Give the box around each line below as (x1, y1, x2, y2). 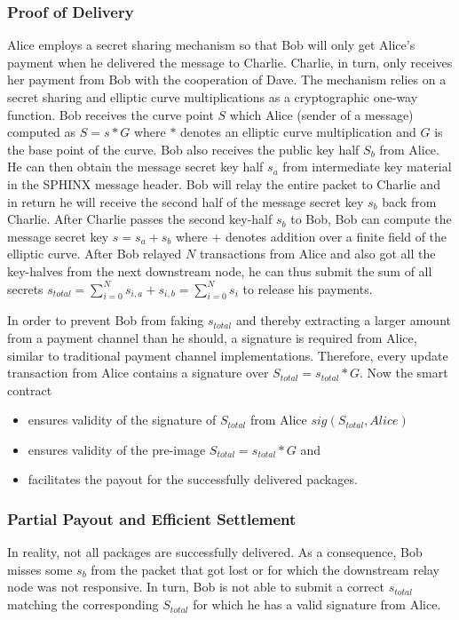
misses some (7, 560, 73, 578)
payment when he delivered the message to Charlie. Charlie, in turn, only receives (7, 52, 453, 71)
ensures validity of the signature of (28, 410, 217, 429)
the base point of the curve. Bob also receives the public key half (7, 139, 360, 158)
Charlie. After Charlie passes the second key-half (7, 210, 273, 228)
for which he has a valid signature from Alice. (193, 595, 441, 614)
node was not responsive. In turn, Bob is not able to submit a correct (7, 577, 384, 596)
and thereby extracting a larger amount (235, 311, 451, 330)
